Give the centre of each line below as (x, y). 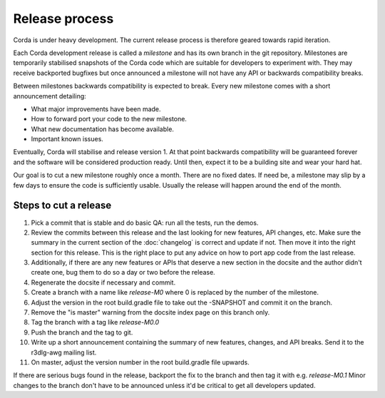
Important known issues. (67, 139)
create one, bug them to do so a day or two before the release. (123, 272)
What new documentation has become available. (103, 129)
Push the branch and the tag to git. (82, 332)
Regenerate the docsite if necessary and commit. (103, 282)
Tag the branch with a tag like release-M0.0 (95, 322)
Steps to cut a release (62, 206)
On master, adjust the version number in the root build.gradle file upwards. (140, 362)
